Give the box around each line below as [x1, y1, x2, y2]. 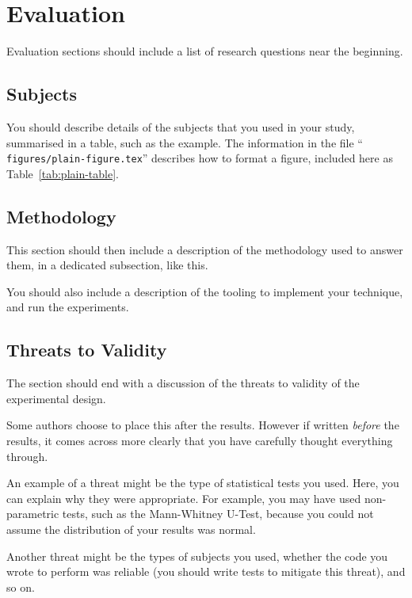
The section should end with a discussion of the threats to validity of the [6, 375, 360, 391]
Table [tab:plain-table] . [6, 165, 120, 181]
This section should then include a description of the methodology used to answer [6, 241, 403, 257]
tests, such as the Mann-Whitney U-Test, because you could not [62, 505, 374, 522]
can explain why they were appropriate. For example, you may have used [6, 489, 361, 506]
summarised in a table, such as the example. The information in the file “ [6, 134, 363, 150]
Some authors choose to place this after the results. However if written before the [6, 417, 399, 433]
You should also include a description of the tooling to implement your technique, [6, 283, 403, 299]
